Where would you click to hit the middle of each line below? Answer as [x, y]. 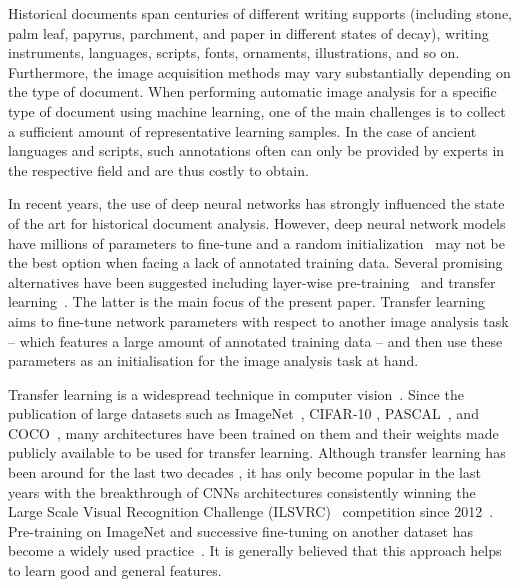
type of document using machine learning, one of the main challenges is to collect [257, 110]
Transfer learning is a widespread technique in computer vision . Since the [236, 393]
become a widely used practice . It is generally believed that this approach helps [255, 550]
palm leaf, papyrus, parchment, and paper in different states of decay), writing [248, 32]
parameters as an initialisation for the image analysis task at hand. [213, 360]
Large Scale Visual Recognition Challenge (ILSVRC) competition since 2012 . [251, 511]
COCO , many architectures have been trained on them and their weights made [253, 432]
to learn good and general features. [115, 570]
